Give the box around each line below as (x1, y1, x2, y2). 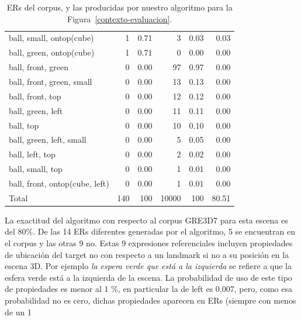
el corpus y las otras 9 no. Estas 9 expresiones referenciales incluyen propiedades (5, 237, 293, 249)
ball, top (9, 119, 39, 131)
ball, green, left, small (9, 133, 87, 146)
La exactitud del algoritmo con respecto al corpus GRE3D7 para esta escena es (5, 214, 288, 226)
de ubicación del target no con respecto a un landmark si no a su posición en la (5, 248, 289, 260)
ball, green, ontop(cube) (9, 46, 95, 59)
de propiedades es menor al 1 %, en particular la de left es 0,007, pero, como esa (5, 283, 292, 295)
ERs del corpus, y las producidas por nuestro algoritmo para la (6, 1, 233, 13)
